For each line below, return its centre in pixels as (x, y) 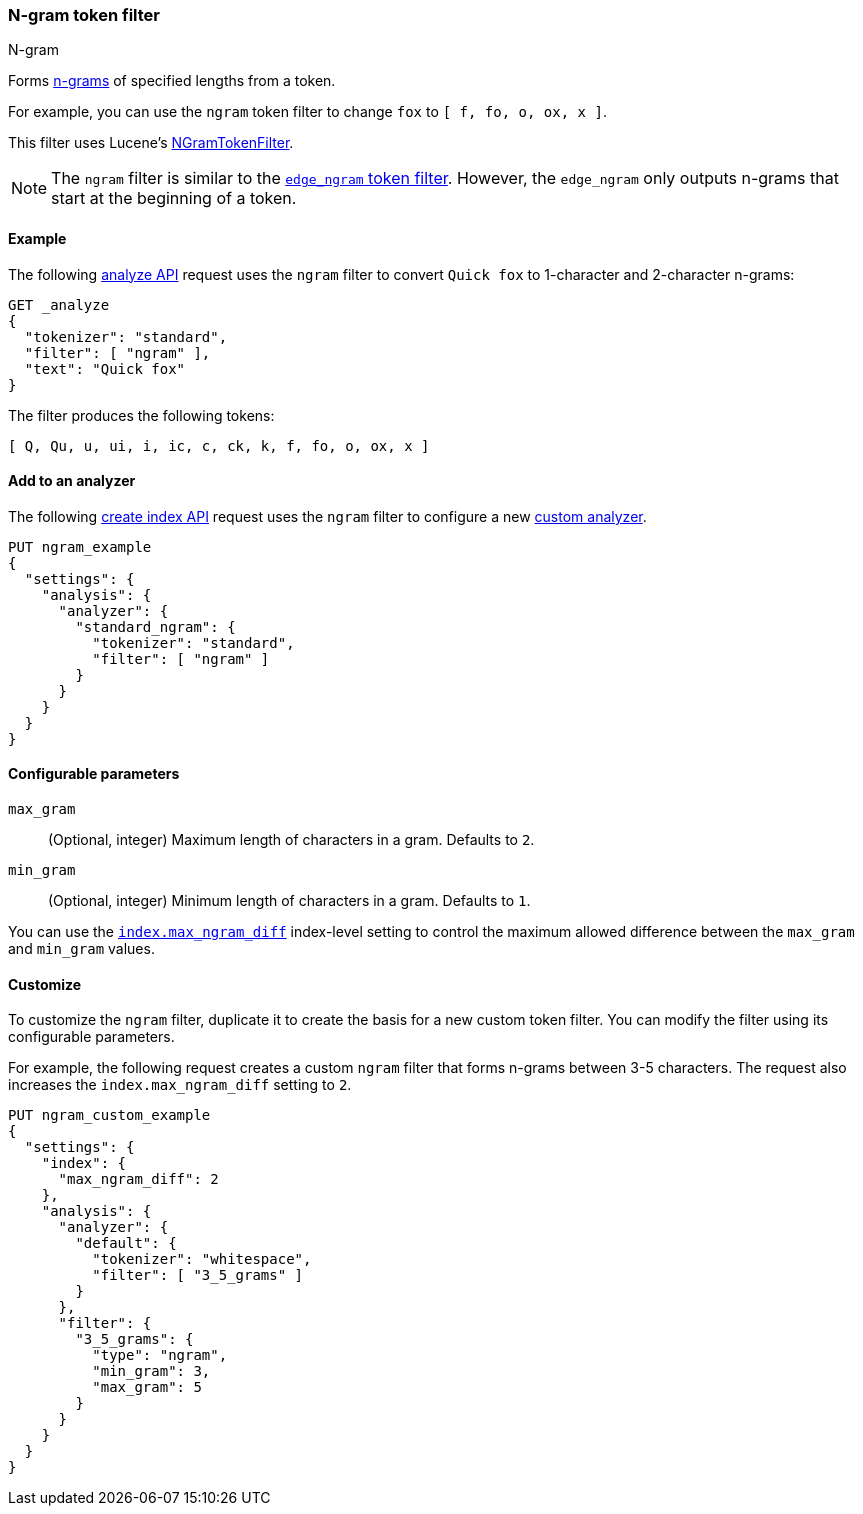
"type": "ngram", (160, 1355)
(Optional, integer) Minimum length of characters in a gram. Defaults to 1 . (289, 901)
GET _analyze (59, 304)
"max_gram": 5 (147, 1387)
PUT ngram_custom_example (109, 1115)
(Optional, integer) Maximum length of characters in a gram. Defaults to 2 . (291, 840)
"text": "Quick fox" (105, 368)
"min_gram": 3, (151, 1371)
